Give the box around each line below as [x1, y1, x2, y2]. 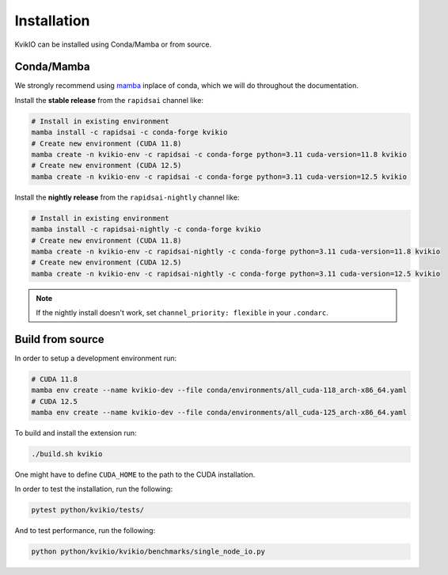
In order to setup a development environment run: [14, 353, 177, 363]
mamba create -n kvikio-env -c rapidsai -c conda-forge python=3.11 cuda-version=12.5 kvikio [31, 172, 408, 181]
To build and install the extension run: [14, 428, 138, 438]
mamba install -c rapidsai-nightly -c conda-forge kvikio [31, 225, 261, 234]
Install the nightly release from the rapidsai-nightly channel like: [14, 192, 240, 202]
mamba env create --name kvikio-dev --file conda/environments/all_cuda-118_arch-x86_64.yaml [31, 386, 408, 395]
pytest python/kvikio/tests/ [31, 505, 145, 515]
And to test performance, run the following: [14, 526, 156, 535]
